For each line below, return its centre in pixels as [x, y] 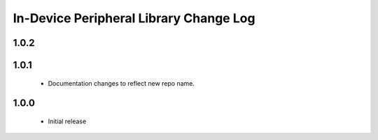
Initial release [67, 121]
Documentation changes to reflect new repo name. [121, 83]
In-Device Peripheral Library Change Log [134, 18]
